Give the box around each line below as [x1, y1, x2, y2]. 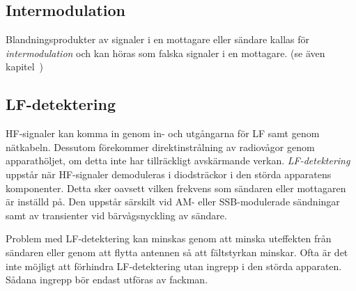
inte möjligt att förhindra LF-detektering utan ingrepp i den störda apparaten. [6, 258, 342, 273]
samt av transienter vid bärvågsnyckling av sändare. [6, 207, 227, 222]
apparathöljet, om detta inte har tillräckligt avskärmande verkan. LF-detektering [6, 153, 350, 168]
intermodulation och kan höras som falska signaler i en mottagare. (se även [6, 45, 325, 60]
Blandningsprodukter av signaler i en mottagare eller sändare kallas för [6, 32, 309, 47]
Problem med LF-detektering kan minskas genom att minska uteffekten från [6, 231, 332, 246]
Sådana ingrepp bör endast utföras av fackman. [6, 272, 208, 287]
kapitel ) [6, 59, 44, 74]
